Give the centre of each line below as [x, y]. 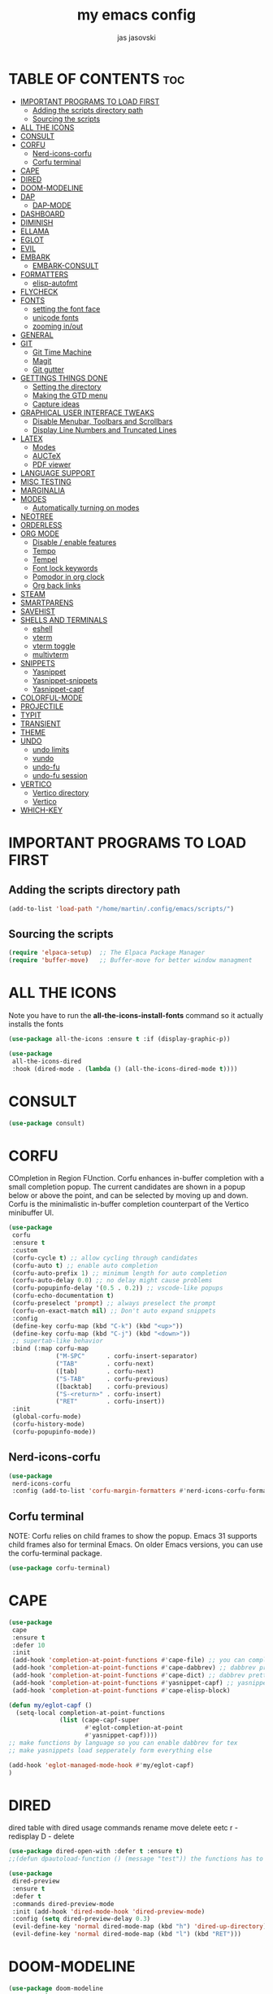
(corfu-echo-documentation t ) [63, 1296]
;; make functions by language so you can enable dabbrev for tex [123, 1743]
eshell [42, 629]
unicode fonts [55, 317]
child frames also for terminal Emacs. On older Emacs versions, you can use [136, 1545]
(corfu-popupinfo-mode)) [54, 1432]
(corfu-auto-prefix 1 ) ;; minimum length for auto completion [119, 1273]
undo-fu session [60, 775]
